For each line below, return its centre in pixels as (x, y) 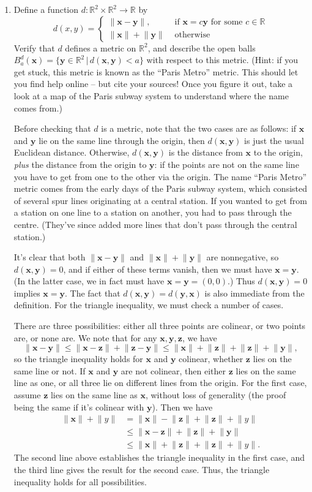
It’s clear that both (50, 257)
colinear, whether (211, 359)
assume (27, 395)
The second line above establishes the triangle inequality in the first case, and (159, 457)
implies (27, 293)
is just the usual (274, 140)
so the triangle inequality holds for (78, 359)
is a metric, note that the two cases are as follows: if (199, 128)
